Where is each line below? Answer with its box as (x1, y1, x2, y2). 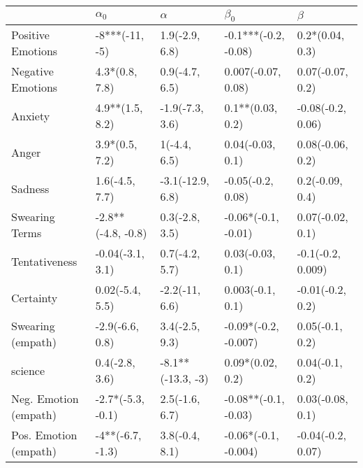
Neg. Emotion (11, 390, 79, 407)
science (11, 362, 45, 378)
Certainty (11, 289, 58, 306)
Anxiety (11, 107, 50, 124)
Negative (11, 63, 54, 80)
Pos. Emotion (11, 427, 77, 444)
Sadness (11, 180, 50, 197)
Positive (11, 27, 50, 43)
